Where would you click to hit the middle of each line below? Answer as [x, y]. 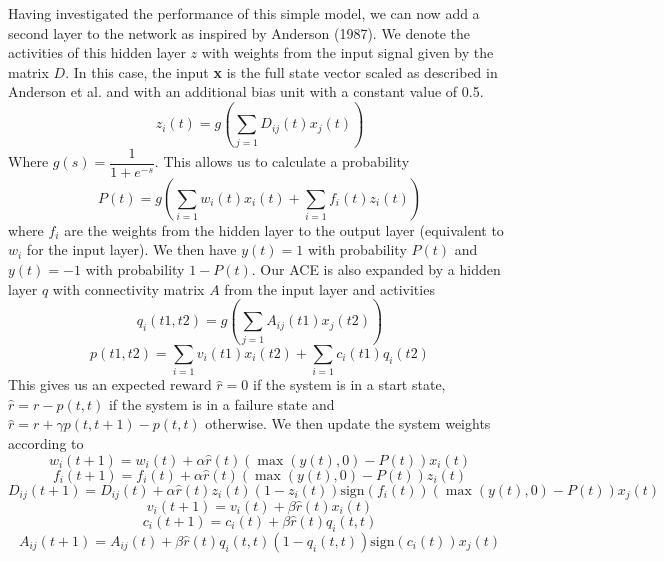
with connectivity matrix [128, 288]
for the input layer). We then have [131, 249]
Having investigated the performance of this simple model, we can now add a [244, 13]
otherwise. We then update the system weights [348, 423]
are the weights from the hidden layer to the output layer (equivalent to [284, 229]
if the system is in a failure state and [221, 403]
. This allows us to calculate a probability [282, 161]
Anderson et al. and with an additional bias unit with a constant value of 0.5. [246, 91]
